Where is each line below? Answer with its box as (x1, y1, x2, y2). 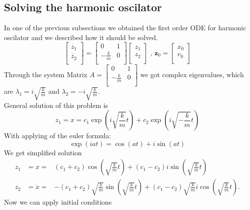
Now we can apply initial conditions (4, 197, 112, 207)
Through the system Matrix (4, 69, 88, 80)
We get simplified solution (4, 147, 82, 157)
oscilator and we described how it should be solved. (4, 32, 158, 42)
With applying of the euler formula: (4, 130, 111, 141)
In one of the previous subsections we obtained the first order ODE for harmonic (4, 22, 247, 33)
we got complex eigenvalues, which (140, 69, 244, 80)
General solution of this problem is (4, 100, 108, 110)
